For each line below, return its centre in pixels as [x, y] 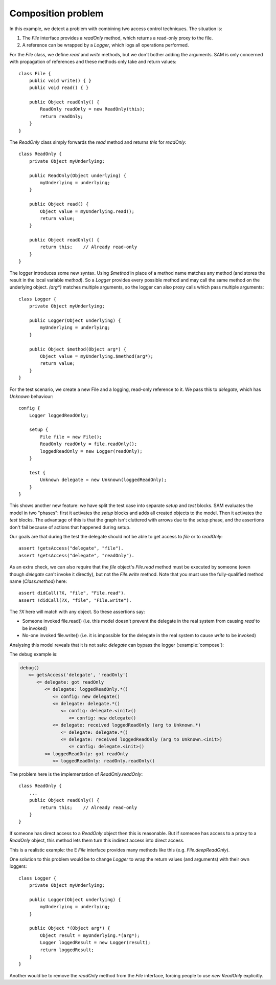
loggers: [18, 866]
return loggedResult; [67, 950]
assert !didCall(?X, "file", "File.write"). [75, 600]
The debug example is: [34, 654]
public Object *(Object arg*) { [70, 928]
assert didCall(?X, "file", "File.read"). [73, 593]
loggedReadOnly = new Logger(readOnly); [91, 451]
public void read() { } [59, 88]
